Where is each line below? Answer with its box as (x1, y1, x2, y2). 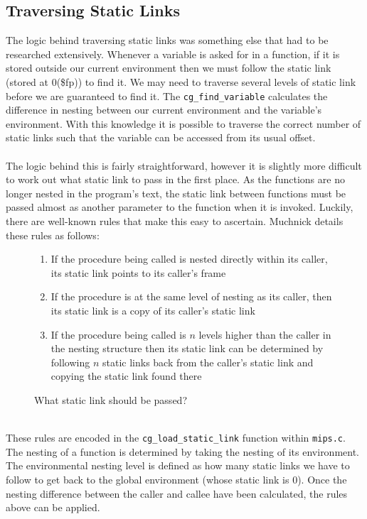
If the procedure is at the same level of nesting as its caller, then (50, 289, 332, 304)
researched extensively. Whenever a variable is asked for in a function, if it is (6, 46, 340, 61)
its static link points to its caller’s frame (50, 265, 226, 280)
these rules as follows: (6, 227, 100, 242)
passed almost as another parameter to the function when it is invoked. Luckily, (6, 200, 353, 214)
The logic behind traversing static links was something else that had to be (6, 33, 329, 48)
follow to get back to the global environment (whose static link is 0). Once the (6, 471, 347, 486)
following (50, 354, 90, 369)
